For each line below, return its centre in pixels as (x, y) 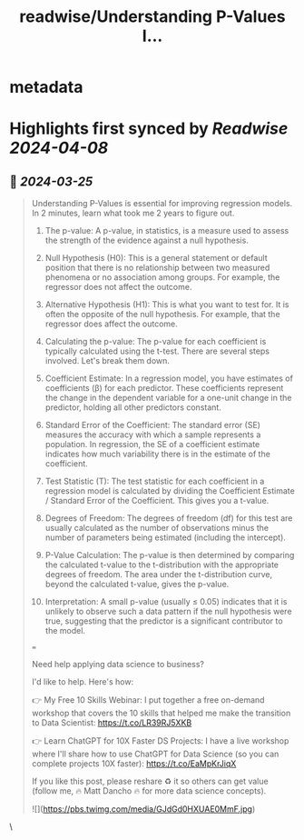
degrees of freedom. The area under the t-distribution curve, (159, 575)
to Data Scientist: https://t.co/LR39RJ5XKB (112, 723)
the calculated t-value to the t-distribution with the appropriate (162, 565)
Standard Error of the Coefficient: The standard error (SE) (153, 425)
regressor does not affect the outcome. (118, 287)
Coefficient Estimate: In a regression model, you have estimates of (169, 378)
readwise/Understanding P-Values (152, 17)
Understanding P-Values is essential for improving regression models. (162, 204)
